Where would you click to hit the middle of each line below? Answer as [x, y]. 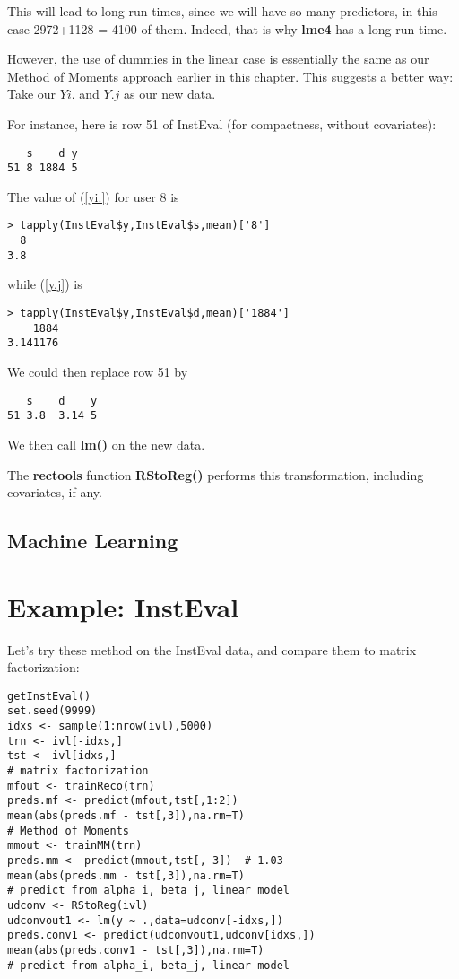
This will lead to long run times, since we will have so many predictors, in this [222, 11]
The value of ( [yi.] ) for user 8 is [93, 196]
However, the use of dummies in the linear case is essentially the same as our [218, 59]
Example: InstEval [123, 606]
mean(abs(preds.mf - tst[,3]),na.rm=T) [126, 816]
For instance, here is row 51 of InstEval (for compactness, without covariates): [222, 123]
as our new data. [170, 94]
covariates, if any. [55, 492]
